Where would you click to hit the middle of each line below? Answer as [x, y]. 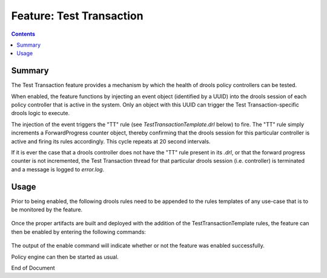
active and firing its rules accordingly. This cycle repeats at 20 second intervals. [111, 141]
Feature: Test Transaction [77, 16]
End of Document [33, 268]
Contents [23, 34]
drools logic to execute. [40, 113]
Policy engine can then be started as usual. [65, 257]
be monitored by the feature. [47, 210]
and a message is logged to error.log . [58, 169]
